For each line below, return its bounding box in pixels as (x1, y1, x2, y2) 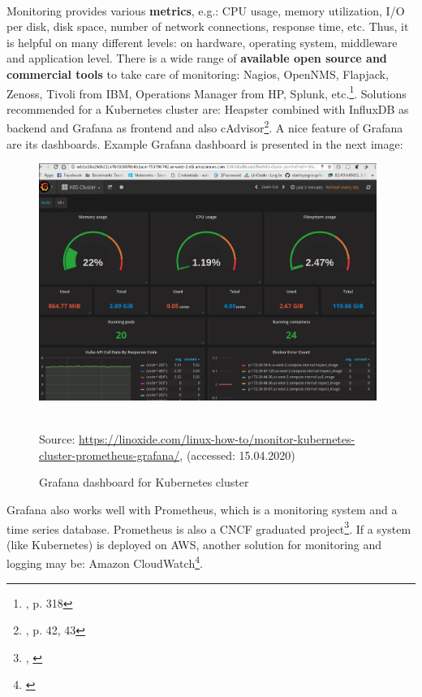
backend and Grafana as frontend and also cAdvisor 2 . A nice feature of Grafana (6, 117, 403, 136)
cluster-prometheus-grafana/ (39, 446, 180, 463)
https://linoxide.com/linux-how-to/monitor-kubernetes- (79, 431, 355, 448)
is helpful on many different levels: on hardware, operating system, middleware (6, 33, 398, 50)
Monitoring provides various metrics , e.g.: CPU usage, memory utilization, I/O (6, 2, 405, 19)
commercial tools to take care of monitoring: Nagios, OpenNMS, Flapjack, (6, 65, 389, 82)
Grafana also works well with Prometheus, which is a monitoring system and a (6, 501, 398, 517)
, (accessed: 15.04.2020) (179, 446, 295, 463)
